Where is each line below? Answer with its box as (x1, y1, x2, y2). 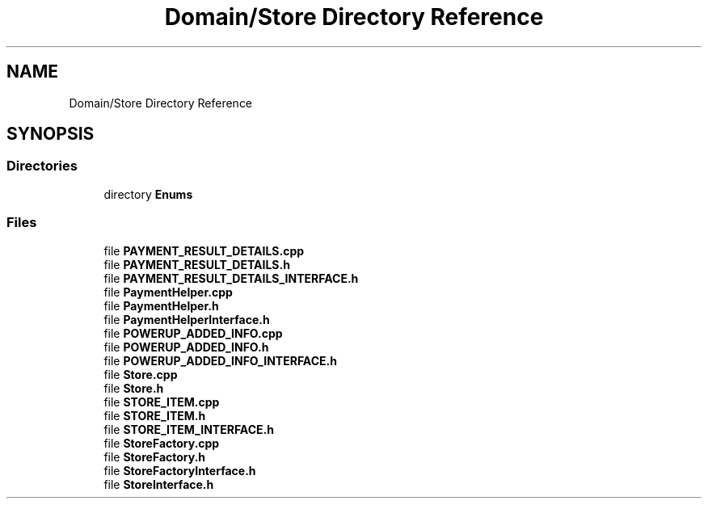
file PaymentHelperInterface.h (103, 312, 270, 326)
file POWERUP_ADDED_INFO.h (103, 339, 269, 354)
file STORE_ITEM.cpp (103, 394, 220, 409)
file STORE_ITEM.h (103, 408, 206, 423)
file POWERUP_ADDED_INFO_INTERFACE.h (103, 353, 337, 368)
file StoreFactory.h (103, 449, 206, 464)
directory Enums (103, 187, 193, 201)
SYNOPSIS (6, 124, 95, 145)
